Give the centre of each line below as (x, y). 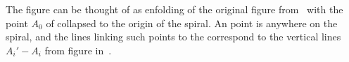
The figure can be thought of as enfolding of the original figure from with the (174, 9)
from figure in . (78, 50)
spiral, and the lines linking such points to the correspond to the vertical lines (173, 37)
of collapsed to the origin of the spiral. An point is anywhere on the (192, 23)
